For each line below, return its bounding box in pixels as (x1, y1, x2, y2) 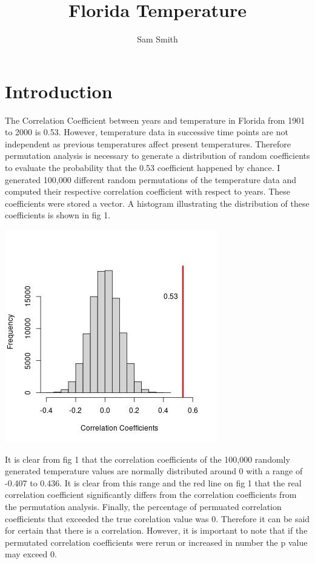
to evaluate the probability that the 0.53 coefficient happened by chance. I (5, 161, 280, 174)
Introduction (5, 78, 113, 103)
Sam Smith (137, 33, 178, 45)
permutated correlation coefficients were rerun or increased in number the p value (5, 535, 308, 548)
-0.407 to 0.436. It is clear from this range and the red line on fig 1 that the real (5, 476, 302, 489)
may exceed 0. (5, 548, 57, 560)
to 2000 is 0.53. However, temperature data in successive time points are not (5, 126, 288, 138)
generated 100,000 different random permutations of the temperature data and (5, 173, 296, 186)
